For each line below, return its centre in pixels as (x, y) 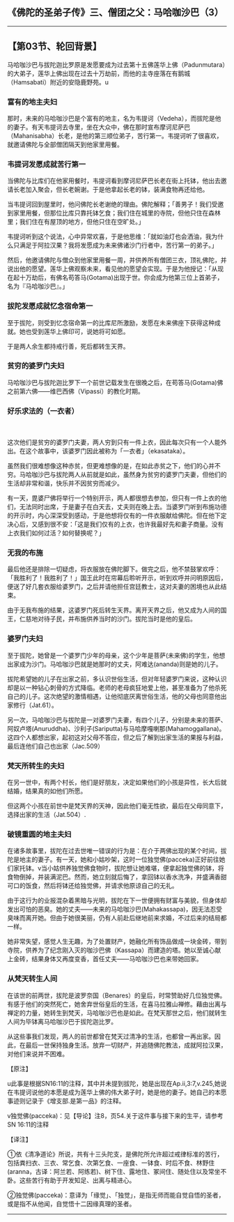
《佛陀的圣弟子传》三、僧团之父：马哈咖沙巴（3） (116, 13)
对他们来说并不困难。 (38, 1054)
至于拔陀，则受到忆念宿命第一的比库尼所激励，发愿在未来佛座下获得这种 (111, 322)
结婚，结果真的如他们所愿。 (47, 791)
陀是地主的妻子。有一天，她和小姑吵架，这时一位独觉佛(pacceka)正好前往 (113, 859)
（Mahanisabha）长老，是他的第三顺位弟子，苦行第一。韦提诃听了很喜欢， (115, 135)
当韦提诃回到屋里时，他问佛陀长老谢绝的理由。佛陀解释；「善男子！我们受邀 (116, 204)
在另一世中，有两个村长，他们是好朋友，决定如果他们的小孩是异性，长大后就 (117, 782)
